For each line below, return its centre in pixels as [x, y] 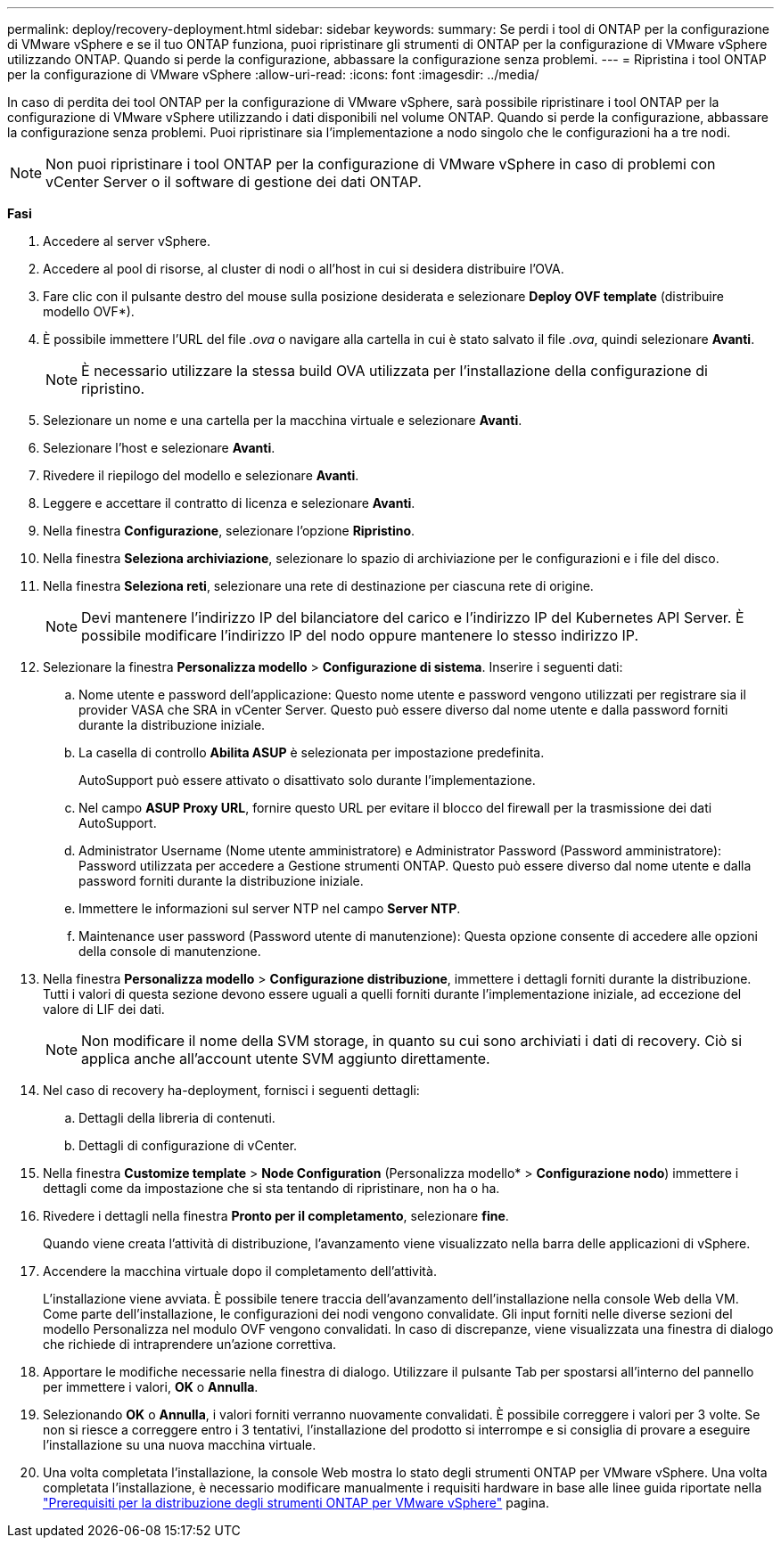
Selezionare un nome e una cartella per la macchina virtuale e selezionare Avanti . [283, 420]
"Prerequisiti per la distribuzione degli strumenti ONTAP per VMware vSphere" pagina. [296, 1503]
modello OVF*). [89, 311]
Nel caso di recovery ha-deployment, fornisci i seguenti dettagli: [231, 1090]
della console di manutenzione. [170, 951]
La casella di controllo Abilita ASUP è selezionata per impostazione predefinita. [312, 752]
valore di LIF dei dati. [104, 1009]
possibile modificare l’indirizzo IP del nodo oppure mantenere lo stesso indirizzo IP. [360, 635]
